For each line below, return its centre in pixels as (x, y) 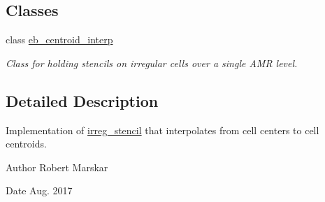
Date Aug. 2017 (39, 190)
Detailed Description (82, 100)
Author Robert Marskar (57, 167)
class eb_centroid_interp (59, 39)
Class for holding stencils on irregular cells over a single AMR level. (152, 63)
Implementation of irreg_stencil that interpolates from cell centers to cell (162, 130)
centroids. (26, 144)
